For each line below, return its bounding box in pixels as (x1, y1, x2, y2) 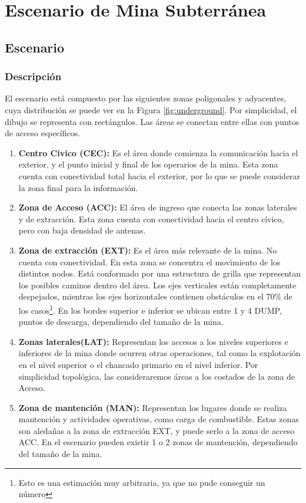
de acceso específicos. (5, 127, 81, 139)
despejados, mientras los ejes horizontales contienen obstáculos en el (18, 290, 264, 303)
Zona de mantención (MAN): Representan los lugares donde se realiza (18, 401, 287, 413)
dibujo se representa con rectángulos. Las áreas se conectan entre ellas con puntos (5, 115, 300, 127)
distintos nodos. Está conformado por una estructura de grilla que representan (18, 267, 301, 280)
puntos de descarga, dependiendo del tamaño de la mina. (18, 315, 224, 328)
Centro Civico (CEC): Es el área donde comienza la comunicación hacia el (18, 146, 298, 159)
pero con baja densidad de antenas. (18, 224, 146, 236)
